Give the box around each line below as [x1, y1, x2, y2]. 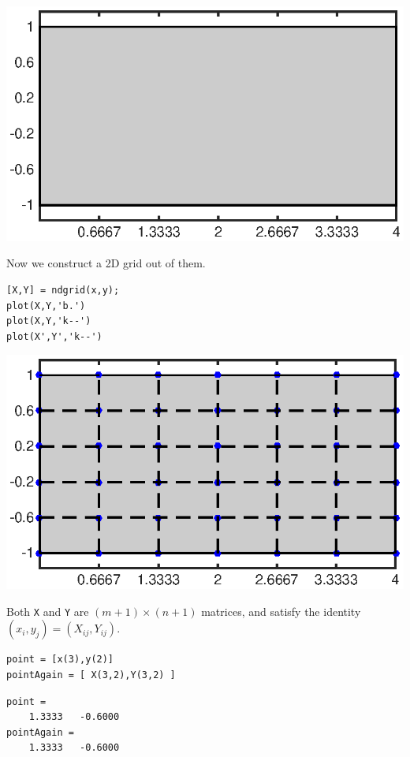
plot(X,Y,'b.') [6, 300, 86, 311]
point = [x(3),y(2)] [6, 654, 114, 666]
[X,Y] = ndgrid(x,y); [6, 284, 120, 296]
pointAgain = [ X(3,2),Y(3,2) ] [6, 669, 176, 681]
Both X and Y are [6, 602, 89, 619]
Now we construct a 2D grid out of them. [6, 255, 206, 271]
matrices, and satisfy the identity [201, 602, 361, 619]
